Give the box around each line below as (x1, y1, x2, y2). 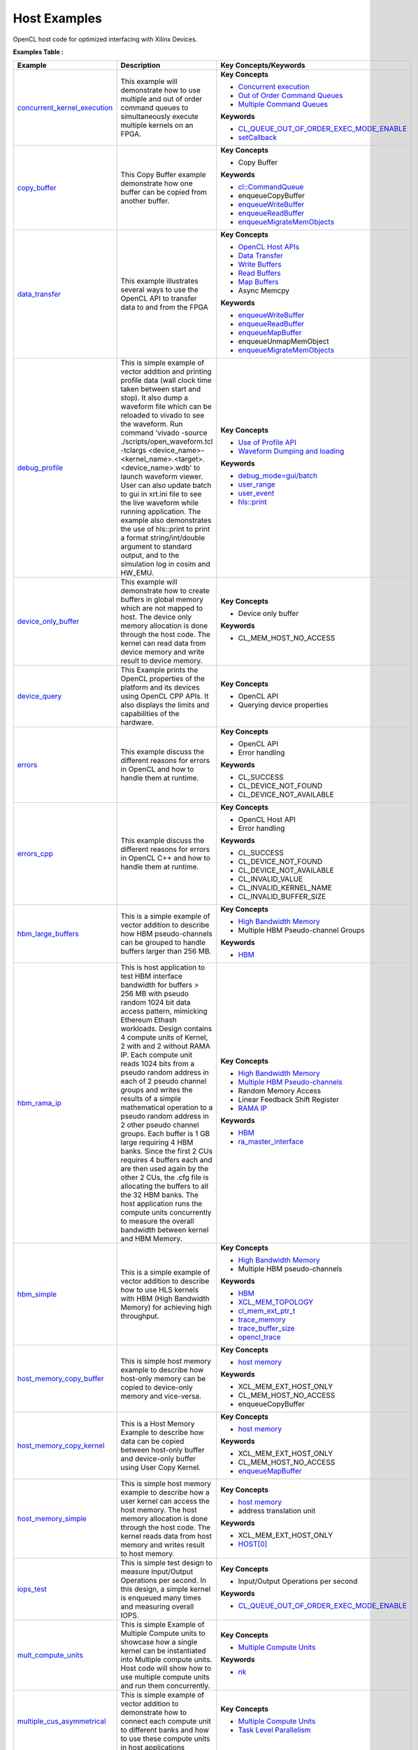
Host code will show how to (120, 1663, 212, 1673)
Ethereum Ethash (120, 1015, 178, 1025)
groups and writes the (120, 1085, 193, 1095)
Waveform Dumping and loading (238, 447, 345, 456)
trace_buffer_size (238, 1324, 295, 1333)
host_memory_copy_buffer (17, 1374, 104, 1384)
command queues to (120, 103, 189, 113)
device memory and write (120, 647, 205, 657)
